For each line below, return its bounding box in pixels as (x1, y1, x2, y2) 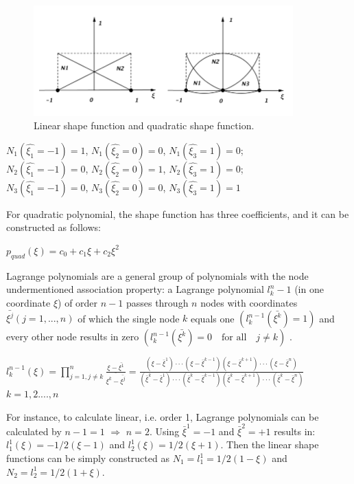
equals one (191, 311, 235, 325)
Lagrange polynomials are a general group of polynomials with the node (6, 268, 309, 283)
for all (222, 333, 247, 343)
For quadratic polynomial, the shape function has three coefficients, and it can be (6, 206, 349, 221)
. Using (149, 423, 180, 438)
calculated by (6, 423, 62, 438)
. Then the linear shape (220, 437, 319, 452)
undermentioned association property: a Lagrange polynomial (6, 282, 264, 296)
